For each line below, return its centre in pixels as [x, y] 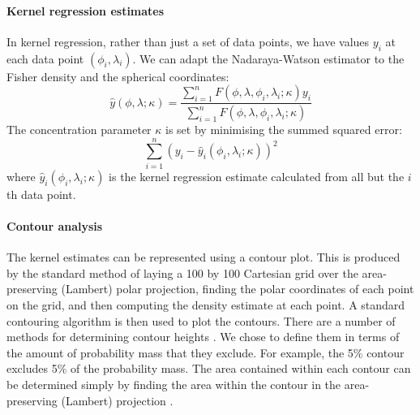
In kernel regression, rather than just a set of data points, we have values [188, 41]
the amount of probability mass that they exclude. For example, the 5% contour [206, 352]
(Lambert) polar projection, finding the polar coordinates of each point [238, 289]
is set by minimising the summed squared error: [284, 130]
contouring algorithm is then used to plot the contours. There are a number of [201, 320]
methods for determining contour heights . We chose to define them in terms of [203, 337]
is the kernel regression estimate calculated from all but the [257, 176]
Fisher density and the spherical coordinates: [118, 76]
